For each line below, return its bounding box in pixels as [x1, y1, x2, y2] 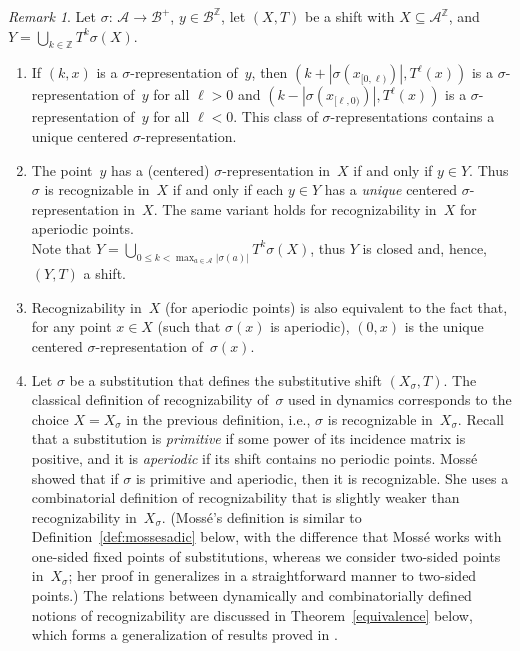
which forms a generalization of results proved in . [31, 624, 338, 645]
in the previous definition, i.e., [126, 408, 311, 429]
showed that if [31, 467, 119, 488]
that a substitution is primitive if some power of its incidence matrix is [31, 428, 466, 449]
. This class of [233, 106, 318, 127]
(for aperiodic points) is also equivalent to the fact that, [164, 296, 508, 317]
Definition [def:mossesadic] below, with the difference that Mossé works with [31, 526, 502, 547]
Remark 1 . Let [8, 6, 97, 26]
